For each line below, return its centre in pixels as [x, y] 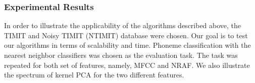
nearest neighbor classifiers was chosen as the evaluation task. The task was [121, 55]
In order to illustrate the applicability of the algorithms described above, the [123, 25]
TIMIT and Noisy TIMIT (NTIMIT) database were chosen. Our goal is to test [126, 35]
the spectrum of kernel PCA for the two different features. [94, 75]
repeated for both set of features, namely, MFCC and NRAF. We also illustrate [127, 65]
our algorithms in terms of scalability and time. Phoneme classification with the [127, 45]
